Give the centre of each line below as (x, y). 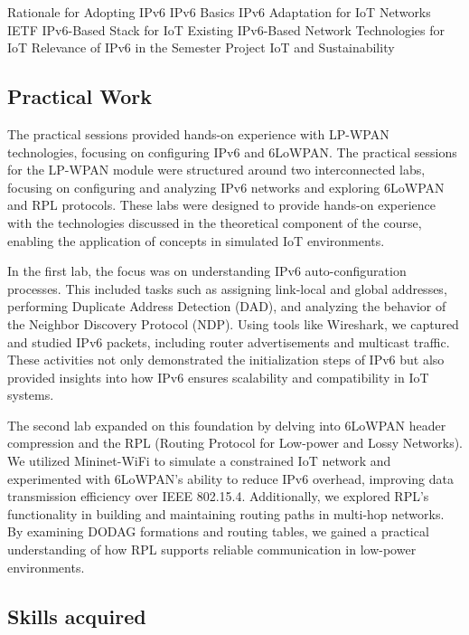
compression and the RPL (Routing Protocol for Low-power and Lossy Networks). (235, 443)
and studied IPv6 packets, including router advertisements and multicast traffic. (229, 341)
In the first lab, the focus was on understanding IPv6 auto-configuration (207, 271)
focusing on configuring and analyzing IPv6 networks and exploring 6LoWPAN (226, 187)
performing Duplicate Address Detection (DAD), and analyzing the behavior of (227, 306)
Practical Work (80, 96)
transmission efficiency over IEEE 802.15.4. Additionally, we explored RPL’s (218, 496)
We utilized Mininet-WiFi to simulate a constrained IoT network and (199, 461)
